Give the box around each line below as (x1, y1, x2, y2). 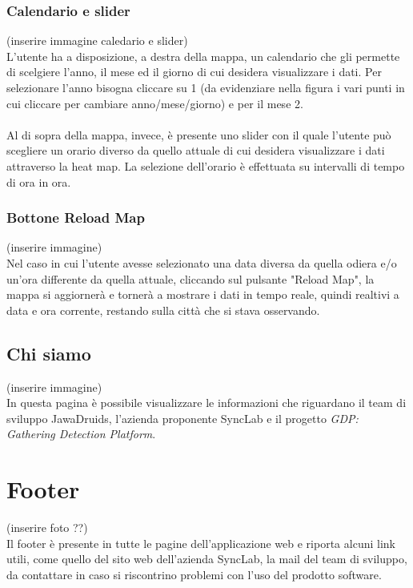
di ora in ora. (6, 173, 71, 190)
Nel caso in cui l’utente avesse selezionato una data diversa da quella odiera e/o (6, 254, 397, 271)
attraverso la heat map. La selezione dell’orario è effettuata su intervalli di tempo (6, 157, 405, 174)
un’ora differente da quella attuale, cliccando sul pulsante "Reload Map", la (6, 270, 375, 287)
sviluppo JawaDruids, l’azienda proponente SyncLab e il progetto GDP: (6, 409, 359, 426)
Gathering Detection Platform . (6, 425, 156, 442)
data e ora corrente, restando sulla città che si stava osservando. (6, 301, 320, 318)
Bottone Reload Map (6, 207, 145, 228)
